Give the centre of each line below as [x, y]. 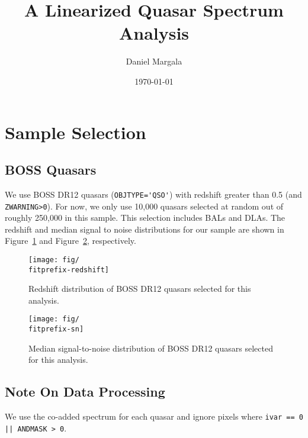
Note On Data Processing [85, 392]
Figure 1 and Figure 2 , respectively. [70, 241]
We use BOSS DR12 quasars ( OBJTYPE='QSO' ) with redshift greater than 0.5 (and [153, 194]
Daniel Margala [154, 61]
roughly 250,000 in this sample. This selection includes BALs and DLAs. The [145, 218]
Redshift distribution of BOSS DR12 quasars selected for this [140, 289]
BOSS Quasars [51, 170]
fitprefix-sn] [56, 329]
